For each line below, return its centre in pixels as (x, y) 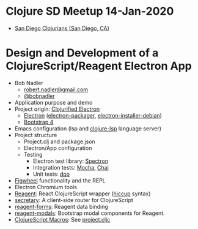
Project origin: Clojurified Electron (57, 109)
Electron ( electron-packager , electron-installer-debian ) (93, 115)
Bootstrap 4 (38, 122)
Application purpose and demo (53, 102)
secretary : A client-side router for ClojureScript (74, 200)
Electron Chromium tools (46, 187)
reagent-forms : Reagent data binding (61, 206)
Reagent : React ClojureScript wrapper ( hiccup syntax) (82, 193)
